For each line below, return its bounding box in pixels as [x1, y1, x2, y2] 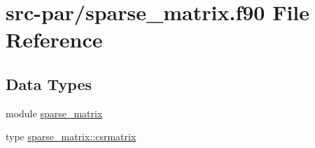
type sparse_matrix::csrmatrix [6, 129, 136, 144]
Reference [6, 25, 103, 54]
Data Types [6, 73, 92, 94]
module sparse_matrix [6, 105, 103, 120]
